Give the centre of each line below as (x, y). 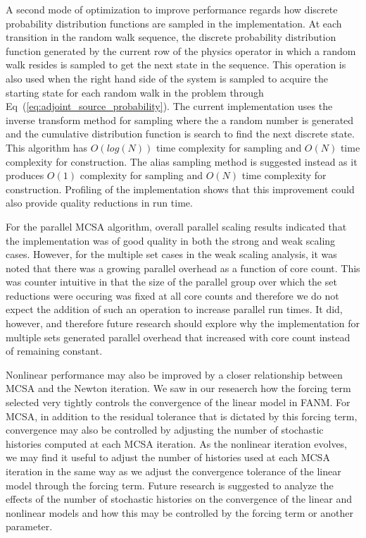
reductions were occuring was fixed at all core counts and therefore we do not (172, 295)
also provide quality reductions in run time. (99, 203)
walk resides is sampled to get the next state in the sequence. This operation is (176, 65)
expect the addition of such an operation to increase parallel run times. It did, (174, 309)
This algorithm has (47, 147)
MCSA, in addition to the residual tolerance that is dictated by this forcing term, (182, 416)
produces (25, 175)
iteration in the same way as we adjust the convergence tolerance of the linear (173, 471)
